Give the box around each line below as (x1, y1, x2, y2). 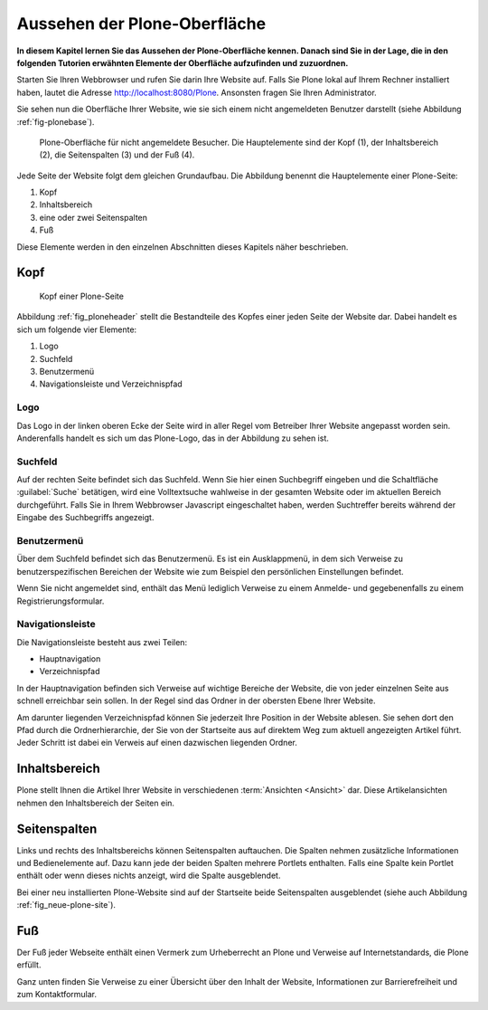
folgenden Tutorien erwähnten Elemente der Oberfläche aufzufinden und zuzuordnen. (16, 57, 349, 68)
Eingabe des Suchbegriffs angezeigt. (16, 512, 155, 523)
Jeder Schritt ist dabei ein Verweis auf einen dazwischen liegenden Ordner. (16, 738, 297, 748)
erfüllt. (16, 959, 42, 970)
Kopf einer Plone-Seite (39, 291, 124, 302)
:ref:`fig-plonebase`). (16, 116, 95, 127)
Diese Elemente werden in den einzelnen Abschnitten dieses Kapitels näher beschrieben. (16, 241, 349, 252)
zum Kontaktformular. (16, 989, 98, 1000)
